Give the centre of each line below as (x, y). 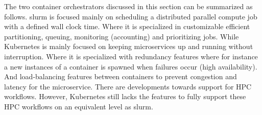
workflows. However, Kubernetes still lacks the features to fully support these (125, 96)
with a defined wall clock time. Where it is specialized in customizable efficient (127, 26)
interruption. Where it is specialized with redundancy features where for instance (131, 56)
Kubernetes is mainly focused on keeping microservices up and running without (129, 46)
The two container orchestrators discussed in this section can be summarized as (128, 6)
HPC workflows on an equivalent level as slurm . (79, 106)
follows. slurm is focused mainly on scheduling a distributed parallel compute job (131, 16)
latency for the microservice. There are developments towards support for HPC (128, 86)
